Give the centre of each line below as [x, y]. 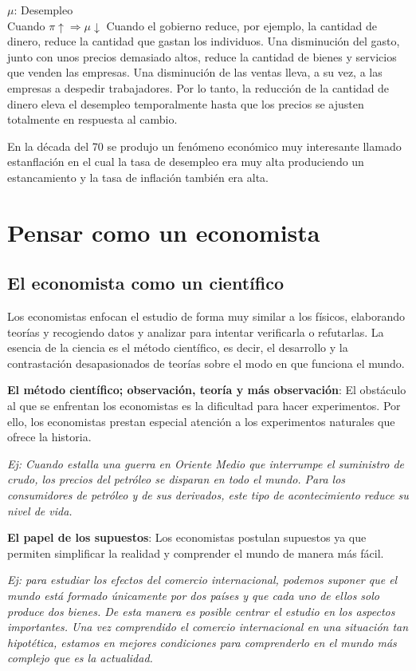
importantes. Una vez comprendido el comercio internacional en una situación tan [208, 627]
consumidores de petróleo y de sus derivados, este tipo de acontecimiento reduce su [208, 495]
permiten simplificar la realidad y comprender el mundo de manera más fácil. [196, 553]
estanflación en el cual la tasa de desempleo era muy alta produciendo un [186, 162]
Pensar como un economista [164, 232]
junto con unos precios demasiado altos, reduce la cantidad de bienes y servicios [202, 56]
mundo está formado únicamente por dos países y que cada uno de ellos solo [193, 596]
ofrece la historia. [49, 437]
